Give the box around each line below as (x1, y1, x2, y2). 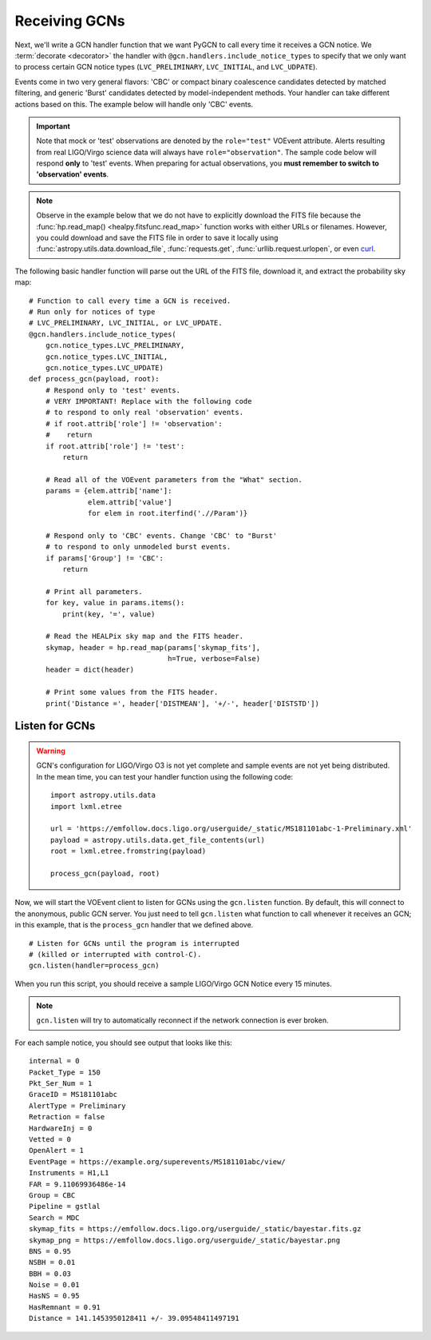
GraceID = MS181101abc (29, 1090, 118, 1099)
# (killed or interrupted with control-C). (29, 950, 202, 959)
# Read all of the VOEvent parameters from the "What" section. (45, 475, 302, 484)
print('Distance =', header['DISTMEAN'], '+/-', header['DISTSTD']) (45, 699, 319, 708)
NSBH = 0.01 (29, 1258, 76, 1267)
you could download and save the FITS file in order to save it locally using (36, 233, 279, 243)
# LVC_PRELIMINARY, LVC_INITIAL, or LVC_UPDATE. (29, 318, 223, 328)
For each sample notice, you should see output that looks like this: (14, 1038, 233, 1047)
